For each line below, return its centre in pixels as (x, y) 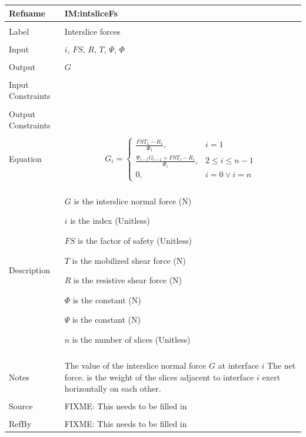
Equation (25, 159)
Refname (27, 13)
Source (21, 406)
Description (29, 270)
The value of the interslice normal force (135, 365)
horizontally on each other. (113, 388)
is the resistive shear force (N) (128, 280)
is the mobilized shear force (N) (129, 260)
